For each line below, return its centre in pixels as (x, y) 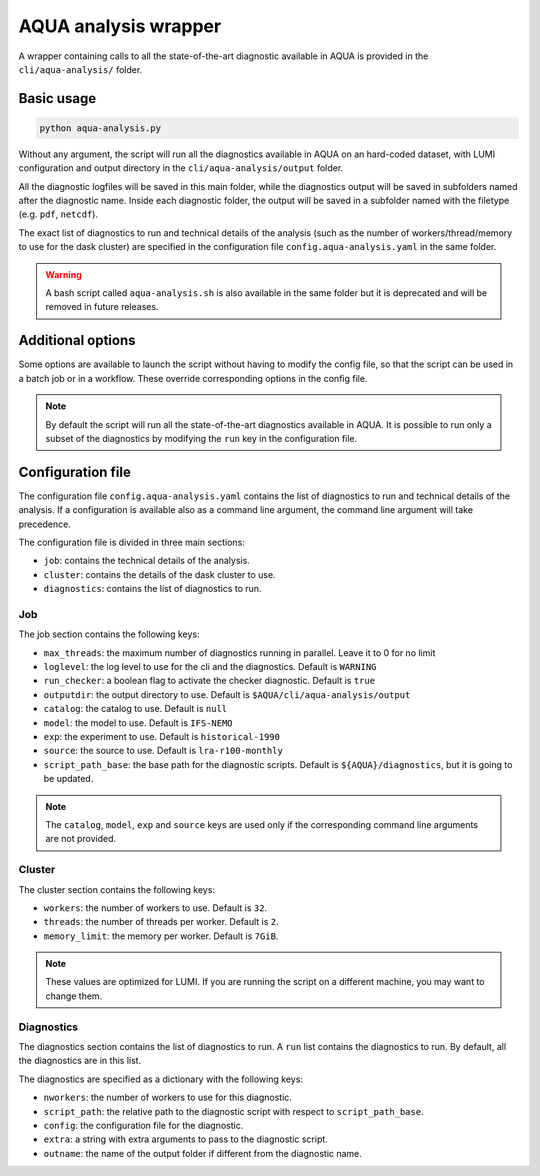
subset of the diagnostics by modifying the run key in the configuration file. (201, 438)
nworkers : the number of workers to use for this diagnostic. (167, 1097)
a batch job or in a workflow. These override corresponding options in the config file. (193, 378)
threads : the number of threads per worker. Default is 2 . (161, 922)
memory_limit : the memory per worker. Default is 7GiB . (161, 936)
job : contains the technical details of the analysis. (146, 561)
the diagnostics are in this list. (80, 1061)
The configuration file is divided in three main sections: (131, 542)
